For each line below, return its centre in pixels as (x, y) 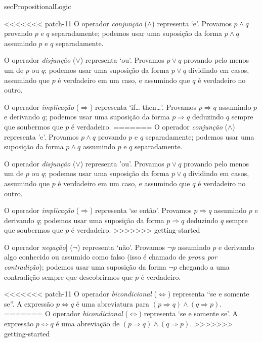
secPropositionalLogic (38, 6)
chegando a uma (204, 267)
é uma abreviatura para (113, 303)
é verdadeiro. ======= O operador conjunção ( (149, 126)
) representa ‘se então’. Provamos (141, 210)
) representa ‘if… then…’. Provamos (143, 106)
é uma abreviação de (88, 324)
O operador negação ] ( (38, 247)
